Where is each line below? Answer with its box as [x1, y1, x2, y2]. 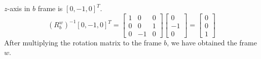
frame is [38, 3, 63, 13]
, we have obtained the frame [167, 37, 257, 47]
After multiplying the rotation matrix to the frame [4, 37, 162, 47]
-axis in [7, 3, 30, 13]
